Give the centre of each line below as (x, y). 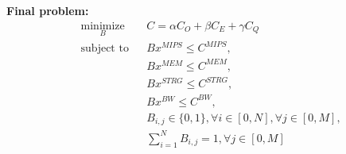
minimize (103, 26)
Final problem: (48, 10)
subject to (105, 49)
